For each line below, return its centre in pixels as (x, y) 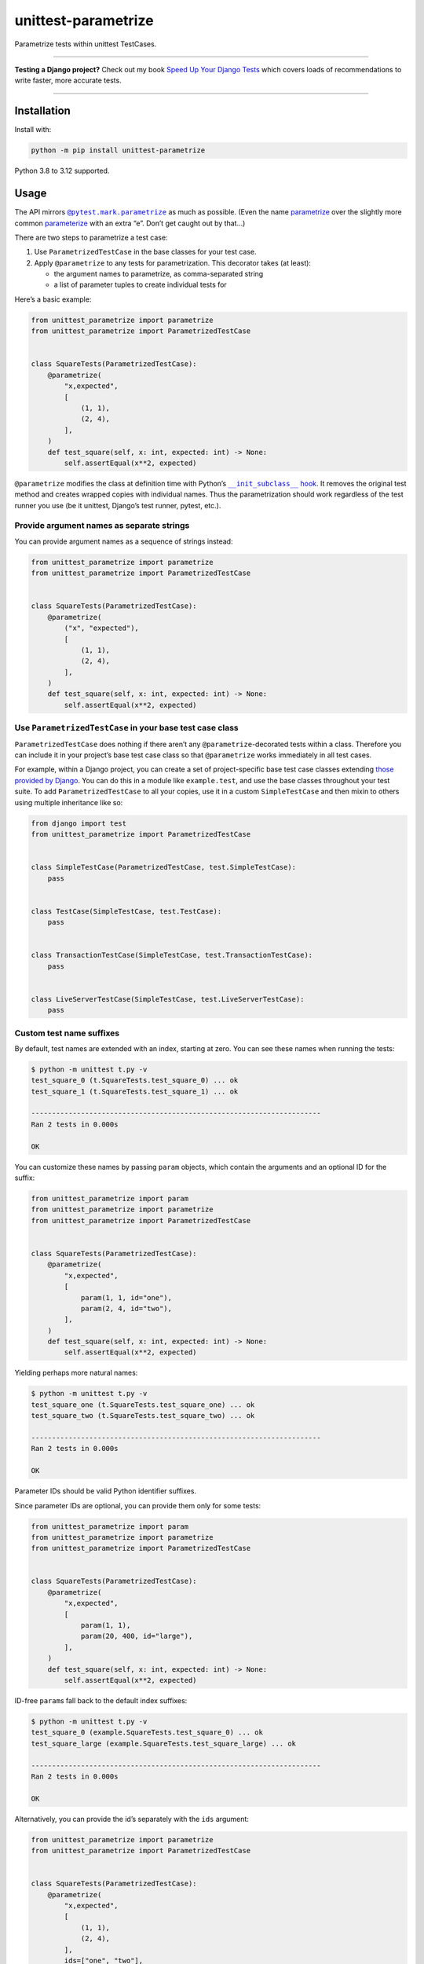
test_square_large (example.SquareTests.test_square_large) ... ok (164, 1743)
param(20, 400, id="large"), (137, 1636)
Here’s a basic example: (53, 299)
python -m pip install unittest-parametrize (118, 150)
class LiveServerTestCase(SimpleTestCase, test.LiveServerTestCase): (168, 999)
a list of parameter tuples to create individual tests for (140, 285)
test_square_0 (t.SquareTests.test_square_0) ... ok (135, 1081)
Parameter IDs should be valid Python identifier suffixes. (105, 1491)
